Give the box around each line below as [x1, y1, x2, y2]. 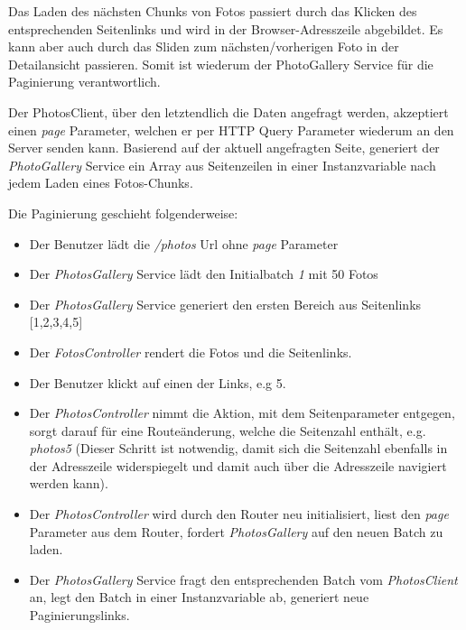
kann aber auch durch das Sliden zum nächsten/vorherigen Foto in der [8, 37, 399, 56]
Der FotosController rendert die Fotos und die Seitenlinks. [29, 342, 352, 361]
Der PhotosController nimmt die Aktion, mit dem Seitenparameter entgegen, [29, 403, 455, 422]
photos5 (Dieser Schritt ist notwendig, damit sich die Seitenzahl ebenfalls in [29, 439, 448, 458]
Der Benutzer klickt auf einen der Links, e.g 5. [29, 373, 286, 392]
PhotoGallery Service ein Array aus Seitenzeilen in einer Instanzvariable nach [8, 155, 436, 174]
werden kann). [29, 474, 108, 493]
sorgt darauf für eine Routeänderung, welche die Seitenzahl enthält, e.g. [29, 421, 426, 440]
